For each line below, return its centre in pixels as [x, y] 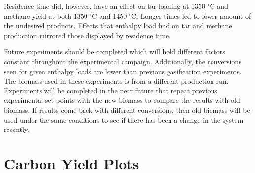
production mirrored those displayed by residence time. [87, 35]
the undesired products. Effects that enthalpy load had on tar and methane [118, 25]
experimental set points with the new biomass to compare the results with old [122, 100]
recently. [17, 129]
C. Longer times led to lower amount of [191, 16]
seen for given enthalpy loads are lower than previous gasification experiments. [123, 71]
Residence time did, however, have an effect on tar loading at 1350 [105, 6]
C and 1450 [109, 16]
